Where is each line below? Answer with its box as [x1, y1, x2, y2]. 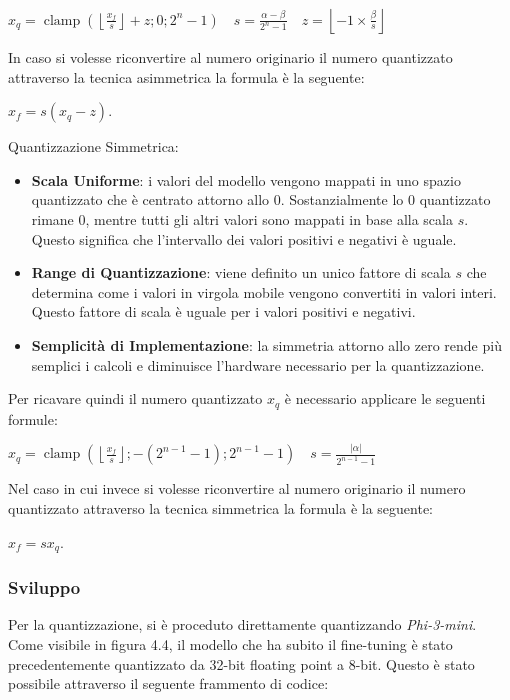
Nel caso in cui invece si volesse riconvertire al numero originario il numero [8, 478, 466, 499]
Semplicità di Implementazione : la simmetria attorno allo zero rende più [31, 334, 502, 355]
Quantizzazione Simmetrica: [8, 136, 179, 157]
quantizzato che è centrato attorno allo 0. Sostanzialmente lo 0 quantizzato [31, 189, 491, 210]
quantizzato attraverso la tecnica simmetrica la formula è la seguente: [8, 498, 433, 519]
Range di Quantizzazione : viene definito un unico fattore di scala [31, 262, 451, 283]
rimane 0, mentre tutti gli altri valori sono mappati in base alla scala [31, 208, 453, 229]
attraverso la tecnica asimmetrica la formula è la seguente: [8, 66, 365, 87]
